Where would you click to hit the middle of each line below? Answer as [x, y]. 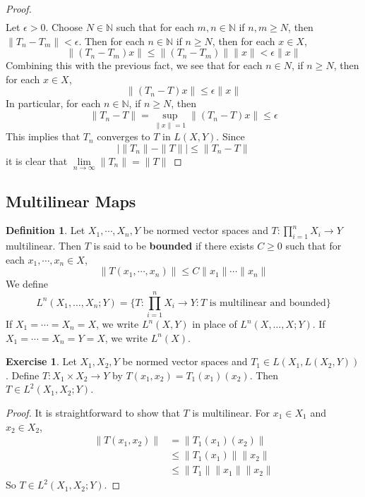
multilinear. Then [44, 246]
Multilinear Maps [71, 201]
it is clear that [37, 160]
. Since [231, 136]
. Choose [64, 27]
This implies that [43, 136]
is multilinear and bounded [268, 303]
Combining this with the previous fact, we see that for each [134, 65]
